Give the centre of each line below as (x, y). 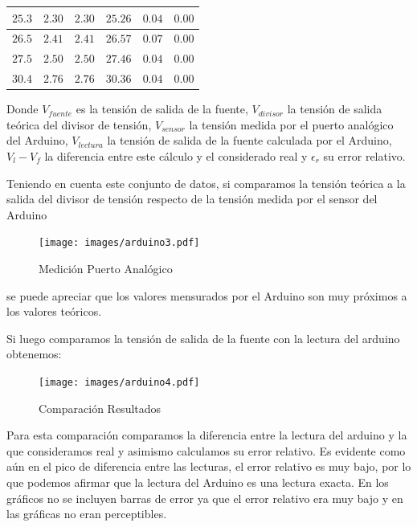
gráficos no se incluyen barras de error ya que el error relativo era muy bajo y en (205, 498)
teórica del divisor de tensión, (79, 124)
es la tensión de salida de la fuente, (162, 109)
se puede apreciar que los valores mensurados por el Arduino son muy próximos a (207, 295)
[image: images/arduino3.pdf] (119, 243)
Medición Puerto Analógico (106, 268)
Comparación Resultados (100, 408)
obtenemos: (34, 354)
